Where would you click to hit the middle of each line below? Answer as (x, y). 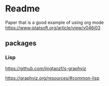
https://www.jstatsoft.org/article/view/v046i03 (53, 27)
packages (21, 43)
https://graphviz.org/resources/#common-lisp (52, 78)
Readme (23, 9)
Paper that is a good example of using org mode (54, 22)
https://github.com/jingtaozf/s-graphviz (46, 68)
